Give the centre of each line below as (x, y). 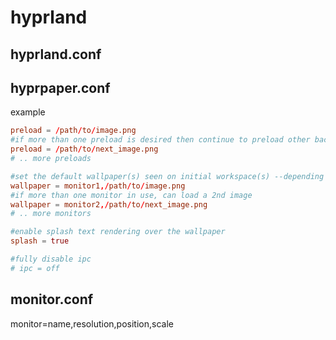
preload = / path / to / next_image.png (84, 149)
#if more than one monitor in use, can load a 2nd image (131, 195)
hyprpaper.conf (60, 87)
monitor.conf (52, 299)
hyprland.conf (56, 54)
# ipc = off (35, 268)
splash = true (40, 241)
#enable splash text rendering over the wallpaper (118, 232)
